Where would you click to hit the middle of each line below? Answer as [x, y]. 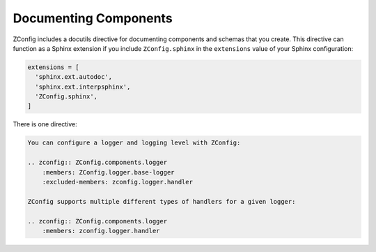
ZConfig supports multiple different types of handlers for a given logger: [162, 201]
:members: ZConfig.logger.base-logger [108, 172]
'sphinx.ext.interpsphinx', [83, 87]
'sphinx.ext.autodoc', [74, 77]
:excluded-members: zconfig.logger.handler [117, 182]
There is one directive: [45, 124]
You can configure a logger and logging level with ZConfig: [134, 143]
